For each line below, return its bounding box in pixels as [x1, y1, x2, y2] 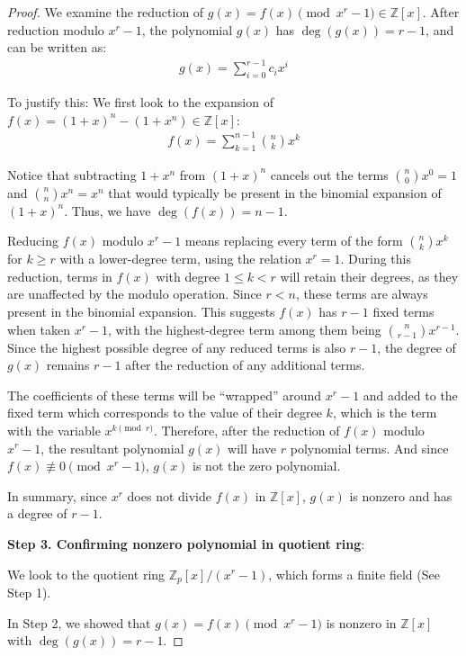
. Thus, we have [64, 201, 151, 220]
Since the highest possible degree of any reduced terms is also [7, 337, 346, 356]
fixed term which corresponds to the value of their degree [7, 403, 322, 422]
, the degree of [377, 337, 456, 356]
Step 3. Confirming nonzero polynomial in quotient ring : [7, 534, 365, 553]
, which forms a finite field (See [268, 564, 440, 583]
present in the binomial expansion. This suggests [7, 302, 275, 320]
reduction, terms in [7, 266, 112, 285]
